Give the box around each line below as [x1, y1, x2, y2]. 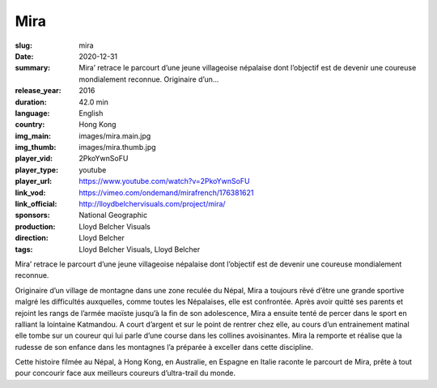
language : [15, 108, 50, 117]
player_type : [15, 164, 59, 174]
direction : [15, 233, 49, 243]
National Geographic [78, 211, 148, 220]
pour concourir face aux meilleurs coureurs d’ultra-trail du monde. [15, 369, 236, 378]
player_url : [15, 177, 53, 186]
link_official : [15, 199, 57, 209]
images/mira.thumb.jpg [78, 143, 157, 152]
